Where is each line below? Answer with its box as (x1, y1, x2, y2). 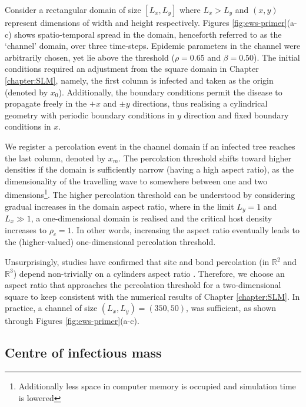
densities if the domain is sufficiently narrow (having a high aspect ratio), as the (5, 163, 294, 176)
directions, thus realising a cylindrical (132, 97, 268, 110)
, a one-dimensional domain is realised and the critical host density (31, 212, 272, 224)
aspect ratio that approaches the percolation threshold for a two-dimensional (5, 279, 281, 291)
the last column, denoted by (5, 151, 106, 164)
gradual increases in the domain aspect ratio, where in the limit (5, 200, 234, 212)
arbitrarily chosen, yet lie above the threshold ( (5, 51, 175, 63)
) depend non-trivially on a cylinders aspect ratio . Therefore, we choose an (13, 267, 285, 279)
